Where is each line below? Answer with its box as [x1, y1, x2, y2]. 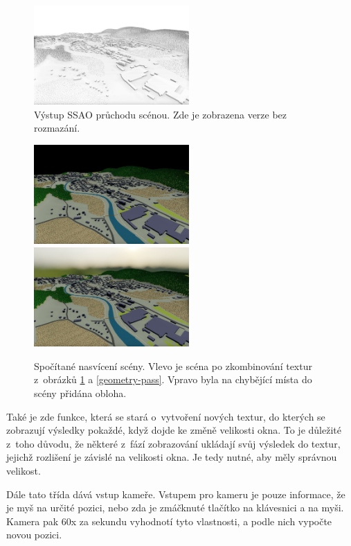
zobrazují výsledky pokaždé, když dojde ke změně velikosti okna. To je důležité [6, 423, 341, 437]
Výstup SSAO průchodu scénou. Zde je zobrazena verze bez [34, 107, 287, 121]
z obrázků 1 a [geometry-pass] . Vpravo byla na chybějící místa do [34, 372, 312, 387]
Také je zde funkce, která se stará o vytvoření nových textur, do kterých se [6, 409, 325, 423]
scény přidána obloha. [34, 386, 127, 400]
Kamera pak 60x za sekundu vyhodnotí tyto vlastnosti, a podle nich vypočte [6, 513, 332, 528]
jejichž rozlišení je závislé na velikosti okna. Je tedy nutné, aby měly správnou [6, 450, 337, 464]
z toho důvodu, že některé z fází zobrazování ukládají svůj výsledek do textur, [6, 436, 341, 450]
